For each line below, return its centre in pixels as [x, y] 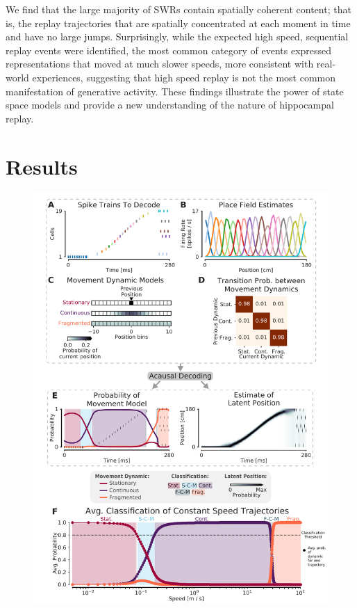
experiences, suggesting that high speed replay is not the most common [184, 77]
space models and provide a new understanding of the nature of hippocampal [170, 105]
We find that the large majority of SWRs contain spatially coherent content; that [178, 9]
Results [42, 166]
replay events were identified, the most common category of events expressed [169, 50]
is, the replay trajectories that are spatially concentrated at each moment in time [178, 23]
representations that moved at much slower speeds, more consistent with [160, 64]
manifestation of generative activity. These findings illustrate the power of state [175, 91]
